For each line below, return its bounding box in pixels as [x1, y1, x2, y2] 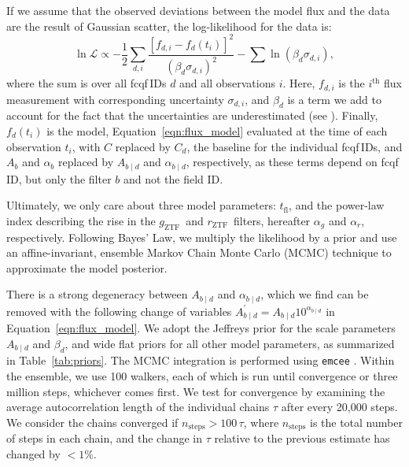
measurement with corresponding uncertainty [6, 91, 224, 107]
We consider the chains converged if [6, 413, 179, 430]
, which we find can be [260, 286, 369, 302]
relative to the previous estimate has [214, 430, 390, 447]
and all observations [179, 75, 276, 91]
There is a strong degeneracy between [6, 286, 188, 302]
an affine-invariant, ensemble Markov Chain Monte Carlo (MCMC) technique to [6, 244, 392, 261]
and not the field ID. [123, 170, 223, 187]
